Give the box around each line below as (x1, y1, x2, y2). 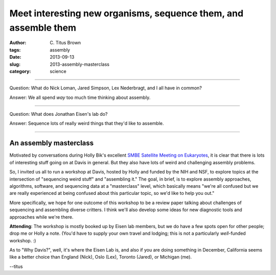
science (50, 68, 66, 74)
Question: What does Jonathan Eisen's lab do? (9, 111, 108, 117)
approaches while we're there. (9, 214, 74, 220)
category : (9, 68, 31, 74)
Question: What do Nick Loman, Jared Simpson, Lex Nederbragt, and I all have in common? (9, 85, 202, 91)
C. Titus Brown (50, 40, 81, 46)
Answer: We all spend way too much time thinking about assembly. (9, 94, 151, 101)
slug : (9, 61, 20, 67)
